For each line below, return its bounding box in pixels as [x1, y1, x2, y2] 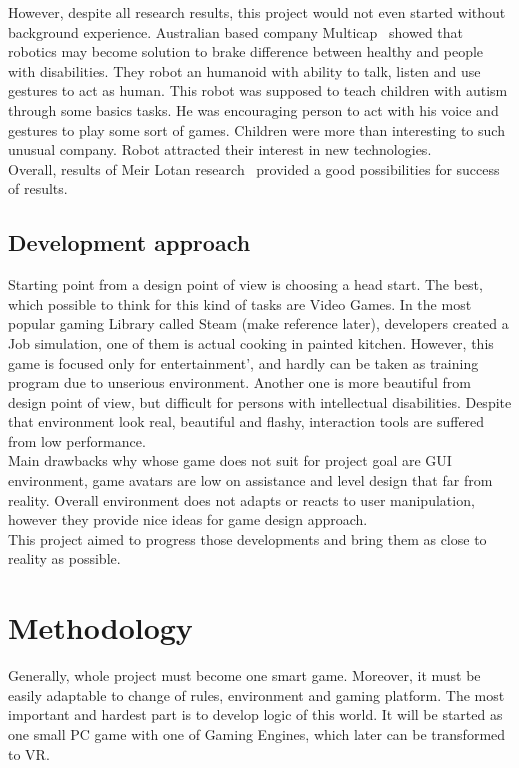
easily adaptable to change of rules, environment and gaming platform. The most [8, 684, 505, 705]
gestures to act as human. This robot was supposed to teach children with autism [8, 80, 508, 101]
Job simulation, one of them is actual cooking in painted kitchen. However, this [8, 332, 494, 353]
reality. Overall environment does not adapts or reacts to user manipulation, [8, 489, 475, 510]
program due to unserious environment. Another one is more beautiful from [8, 372, 471, 393]
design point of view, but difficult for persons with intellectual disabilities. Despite [8, 391, 512, 412]
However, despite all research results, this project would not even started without [8, 2, 506, 22]
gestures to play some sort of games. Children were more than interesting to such [8, 119, 505, 140]
